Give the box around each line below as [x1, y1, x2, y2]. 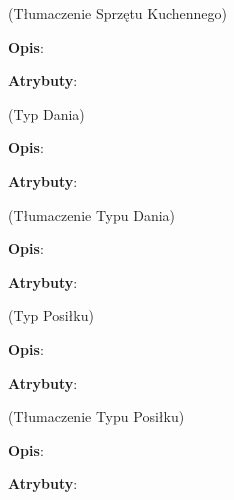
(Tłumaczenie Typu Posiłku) [8, 406, 185, 427]
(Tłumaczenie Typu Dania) [8, 204, 176, 225]
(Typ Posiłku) [8, 305, 94, 326]
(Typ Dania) [8, 103, 85, 124]
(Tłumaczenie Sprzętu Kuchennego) [8, 3, 228, 23]
